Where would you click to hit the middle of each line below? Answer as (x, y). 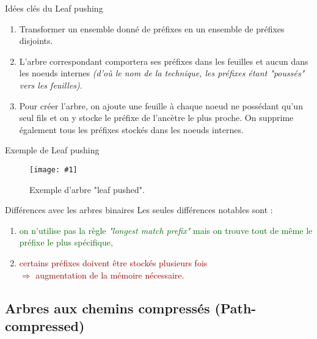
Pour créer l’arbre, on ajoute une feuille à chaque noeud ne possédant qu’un (161, 105)
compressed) (45, 325)
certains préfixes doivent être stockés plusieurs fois (113, 262)
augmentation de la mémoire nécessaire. (110, 275)
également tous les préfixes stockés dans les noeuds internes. (131, 129)
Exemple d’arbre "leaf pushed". (87, 189)
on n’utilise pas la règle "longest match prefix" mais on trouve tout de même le (166, 230)
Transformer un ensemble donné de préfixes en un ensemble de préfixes (152, 28)
